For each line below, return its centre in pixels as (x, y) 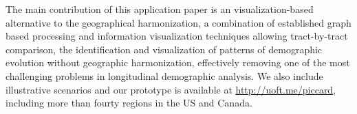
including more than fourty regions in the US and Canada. (129, 103)
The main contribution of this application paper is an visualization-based (160, 9)
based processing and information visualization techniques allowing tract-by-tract (177, 36)
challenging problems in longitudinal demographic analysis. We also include (164, 75)
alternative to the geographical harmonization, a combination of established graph (178, 22)
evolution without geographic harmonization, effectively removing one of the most (178, 62)
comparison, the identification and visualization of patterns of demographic (164, 49)
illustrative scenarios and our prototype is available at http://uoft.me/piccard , (171, 89)
